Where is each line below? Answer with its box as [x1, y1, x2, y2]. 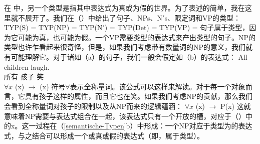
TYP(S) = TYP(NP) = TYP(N [4, 22, 103, 33]
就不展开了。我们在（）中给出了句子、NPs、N [11, 12, 163, 23]
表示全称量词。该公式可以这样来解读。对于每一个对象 [70, 81, 245, 91]
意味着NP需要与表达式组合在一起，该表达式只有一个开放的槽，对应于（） [4, 110, 246, 121]
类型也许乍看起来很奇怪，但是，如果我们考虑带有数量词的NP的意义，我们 [4, 42, 246, 52]
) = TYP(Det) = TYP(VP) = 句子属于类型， [104, 22, 249, 33]
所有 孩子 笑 [4, 71, 44, 82]
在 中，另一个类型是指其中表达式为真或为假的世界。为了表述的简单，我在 [4, 3, 245, 13]
